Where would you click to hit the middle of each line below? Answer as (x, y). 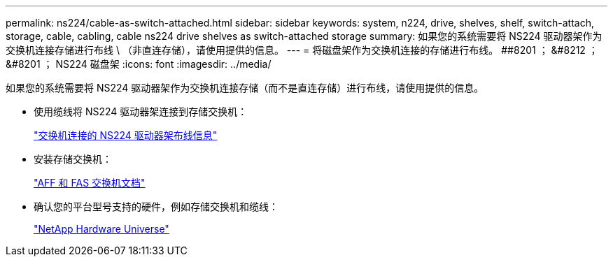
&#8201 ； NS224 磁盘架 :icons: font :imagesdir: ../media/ (139, 64)
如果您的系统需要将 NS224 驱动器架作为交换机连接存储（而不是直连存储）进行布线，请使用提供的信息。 (245, 88)
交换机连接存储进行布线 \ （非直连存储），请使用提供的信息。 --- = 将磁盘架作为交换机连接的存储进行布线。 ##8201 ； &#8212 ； (302, 50)
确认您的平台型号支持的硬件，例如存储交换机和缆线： (156, 206)
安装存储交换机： (73, 159)
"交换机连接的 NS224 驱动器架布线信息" (126, 135)
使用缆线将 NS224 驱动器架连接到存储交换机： (141, 111)
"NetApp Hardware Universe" (101, 229)
